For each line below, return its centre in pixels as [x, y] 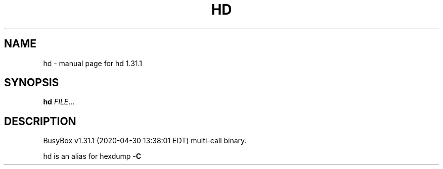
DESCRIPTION [40, 121]
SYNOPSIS [32, 83]
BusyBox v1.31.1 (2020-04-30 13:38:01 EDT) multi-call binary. [145, 141]
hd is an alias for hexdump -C [92, 156]
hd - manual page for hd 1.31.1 [93, 63]
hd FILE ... [59, 102]
